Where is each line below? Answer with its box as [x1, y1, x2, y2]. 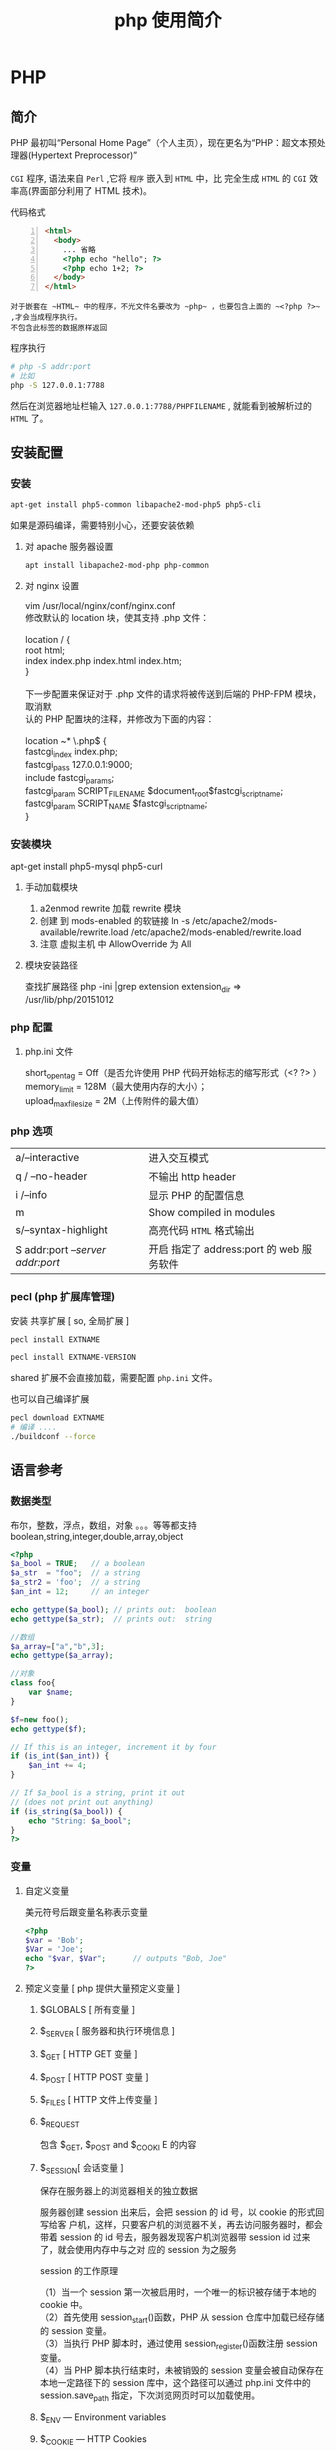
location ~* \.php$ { [24, 735, 107, 747]
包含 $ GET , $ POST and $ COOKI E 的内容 [39, 2139, 197, 2153]
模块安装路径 [24, 959, 78, 971]
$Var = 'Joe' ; [24, 1944, 84, 1955]
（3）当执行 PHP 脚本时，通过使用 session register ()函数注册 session [39, 2337, 318, 2352]
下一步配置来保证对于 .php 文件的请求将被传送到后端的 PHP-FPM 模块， [24, 688, 322, 700]
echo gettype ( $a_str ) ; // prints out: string [10, 1614, 213, 1624]
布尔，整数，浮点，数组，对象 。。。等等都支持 [10, 1519, 197, 1531]
